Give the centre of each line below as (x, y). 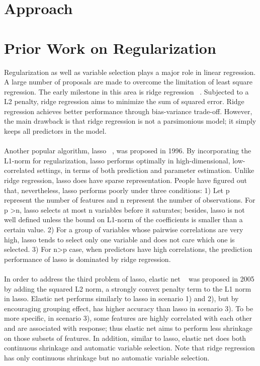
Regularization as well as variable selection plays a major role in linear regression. (130, 72)
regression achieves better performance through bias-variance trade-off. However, (128, 111)
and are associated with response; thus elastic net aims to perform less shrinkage (128, 328)
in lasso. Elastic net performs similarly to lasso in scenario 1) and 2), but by (121, 298)
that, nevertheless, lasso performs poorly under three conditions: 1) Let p (117, 190)
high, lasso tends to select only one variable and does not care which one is (119, 239)
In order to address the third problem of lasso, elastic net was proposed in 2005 (129, 278)
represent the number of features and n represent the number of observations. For (130, 200)
